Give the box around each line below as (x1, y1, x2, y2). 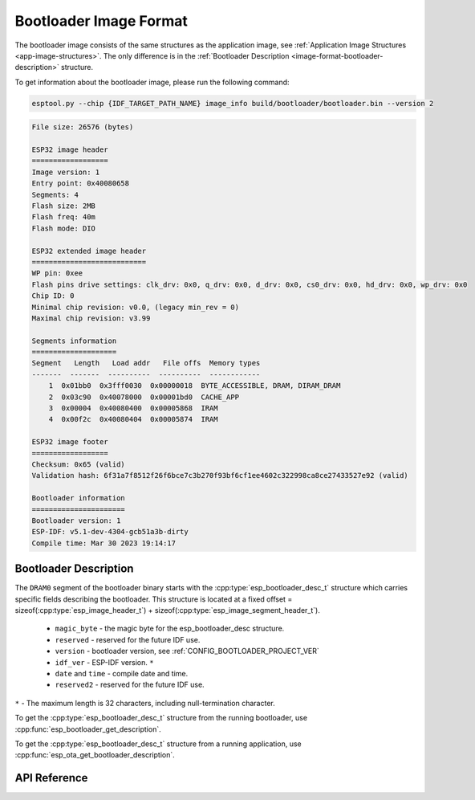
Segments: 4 (31, 190, 79, 199)
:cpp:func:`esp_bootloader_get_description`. (14, 724, 161, 734)
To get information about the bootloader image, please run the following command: (14, 77, 290, 87)
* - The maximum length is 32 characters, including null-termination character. (14, 698, 276, 708)
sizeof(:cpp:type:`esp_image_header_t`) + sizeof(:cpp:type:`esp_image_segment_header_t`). (14, 606, 320, 615)
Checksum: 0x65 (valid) (31, 460, 126, 469)
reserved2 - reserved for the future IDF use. (55, 680, 205, 690)
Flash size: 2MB (31, 202, 96, 210)
